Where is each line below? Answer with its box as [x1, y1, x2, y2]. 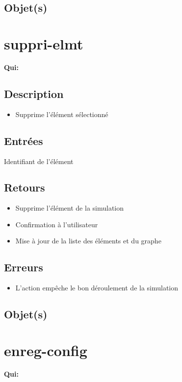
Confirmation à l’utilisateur [15, 219, 98, 229]
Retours [4, 180, 45, 195]
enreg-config [4, 340, 87, 360]
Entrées [4, 133, 43, 148]
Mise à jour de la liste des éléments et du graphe [15, 236, 161, 246]
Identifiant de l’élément [4, 156, 74, 166]
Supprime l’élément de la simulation [15, 203, 124, 213]
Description [4, 86, 64, 101]
